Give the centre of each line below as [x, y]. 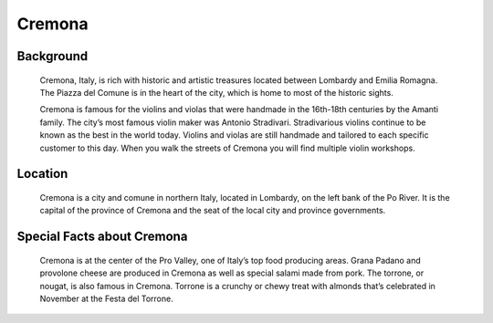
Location [42, 174]
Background [52, 56]
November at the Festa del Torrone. [106, 298]
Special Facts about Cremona [102, 237]
